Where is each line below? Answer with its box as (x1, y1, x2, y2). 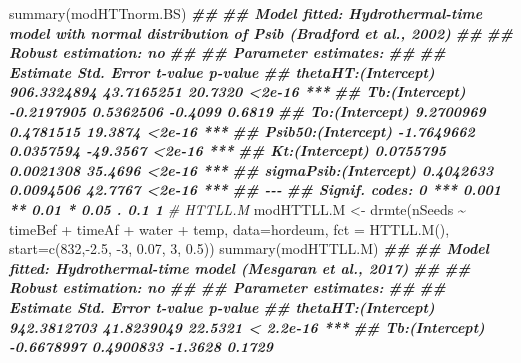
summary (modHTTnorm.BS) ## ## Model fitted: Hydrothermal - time (9, 3, 483, 23)
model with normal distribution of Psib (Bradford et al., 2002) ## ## (9, 22, 514, 43)
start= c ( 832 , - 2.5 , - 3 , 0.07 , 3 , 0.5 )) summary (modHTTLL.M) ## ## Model (9, 238, 489, 259)
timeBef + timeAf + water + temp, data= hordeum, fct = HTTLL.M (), (9, 218, 450, 239)
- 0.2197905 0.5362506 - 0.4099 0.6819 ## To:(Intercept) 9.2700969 (9, 100, 486, 121)
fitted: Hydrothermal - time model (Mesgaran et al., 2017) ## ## (9, 257, 471, 278)
